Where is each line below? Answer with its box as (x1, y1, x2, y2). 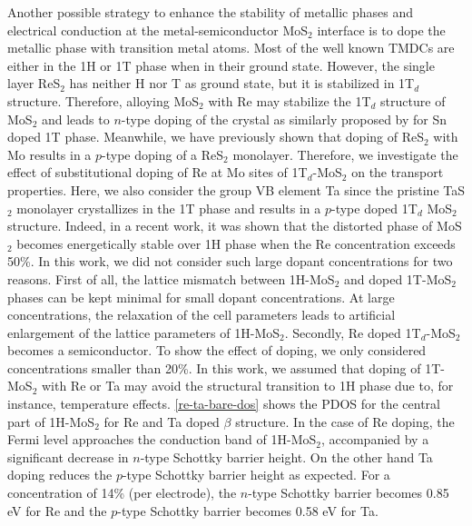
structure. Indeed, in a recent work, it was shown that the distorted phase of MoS (7, 216, 462, 235)
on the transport (351, 163, 444, 182)
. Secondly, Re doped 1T (284, 323, 421, 342)
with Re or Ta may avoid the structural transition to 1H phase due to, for (41, 376, 454, 395)
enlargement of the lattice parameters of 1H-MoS (7, 323, 280, 342)
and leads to (41, 109, 110, 128)
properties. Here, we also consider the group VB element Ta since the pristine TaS (7, 180, 465, 199)
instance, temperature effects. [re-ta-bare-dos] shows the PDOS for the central (7, 394, 440, 413)
